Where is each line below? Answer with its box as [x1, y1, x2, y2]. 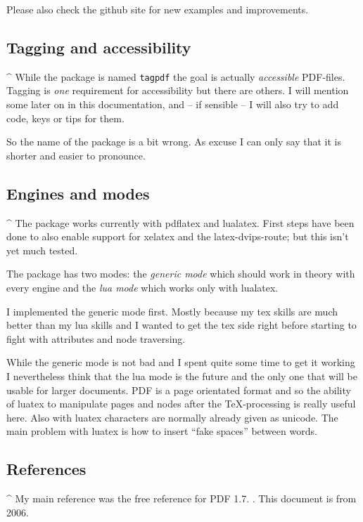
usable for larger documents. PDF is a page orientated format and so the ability [6, 382, 351, 397]
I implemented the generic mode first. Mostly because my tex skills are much [6, 304, 338, 318]
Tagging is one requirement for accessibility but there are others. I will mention [6, 83, 349, 98]
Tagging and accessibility [6, 36, 191, 58]
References [6, 458, 87, 480]
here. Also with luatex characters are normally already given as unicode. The [6, 410, 338, 424]
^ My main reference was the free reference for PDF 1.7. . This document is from [6, 491, 357, 506]
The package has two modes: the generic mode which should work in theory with [6, 266, 355, 281]
